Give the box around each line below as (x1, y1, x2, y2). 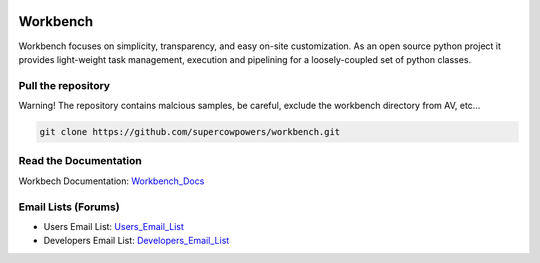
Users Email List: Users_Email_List (43, 220, 185, 232)
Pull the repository (18, 78, 110, 92)
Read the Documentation (18, 154, 142, 168)
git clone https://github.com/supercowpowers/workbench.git (39, 126, 341, 138)
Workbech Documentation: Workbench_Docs (18, 175, 205, 187)
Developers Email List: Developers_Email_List (43, 235, 230, 247)
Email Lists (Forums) (18, 200, 120, 214)
